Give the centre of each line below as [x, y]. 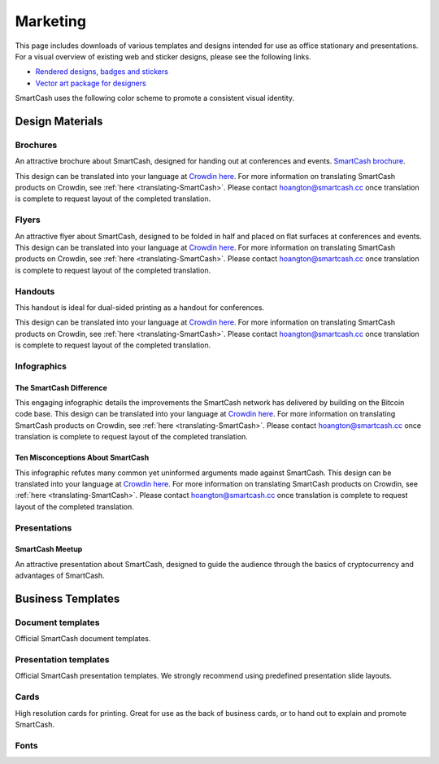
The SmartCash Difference [61, 387]
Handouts [35, 291]
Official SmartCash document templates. [83, 639]
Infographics [41, 366]
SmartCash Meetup [49, 549]
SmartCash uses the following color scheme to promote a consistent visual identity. [154, 98]
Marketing [51, 21]
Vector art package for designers [91, 83]
